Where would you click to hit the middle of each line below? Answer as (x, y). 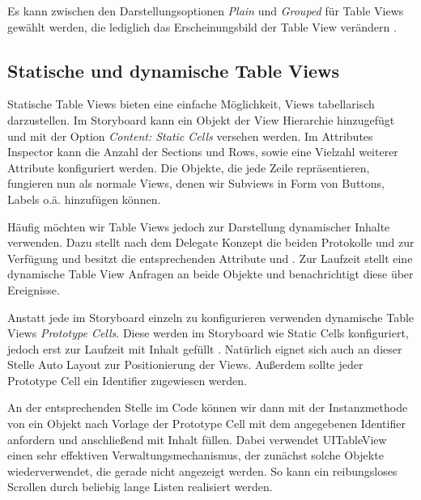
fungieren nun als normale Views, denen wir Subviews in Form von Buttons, (196, 183)
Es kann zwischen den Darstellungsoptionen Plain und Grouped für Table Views (206, 11)
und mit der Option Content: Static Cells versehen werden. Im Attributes (190, 136)
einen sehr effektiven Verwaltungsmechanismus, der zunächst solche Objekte (196, 455)
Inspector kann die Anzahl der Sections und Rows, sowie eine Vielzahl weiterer (203, 152)
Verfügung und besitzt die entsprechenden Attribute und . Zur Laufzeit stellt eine (210, 258)
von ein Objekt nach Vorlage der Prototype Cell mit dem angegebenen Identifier (206, 424)
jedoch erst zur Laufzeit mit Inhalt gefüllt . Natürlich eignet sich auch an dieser (205, 348)
